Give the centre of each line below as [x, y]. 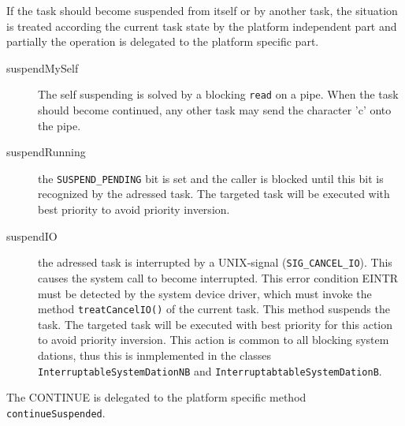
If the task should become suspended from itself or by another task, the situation [202, 10]
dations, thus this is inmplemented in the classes [155, 355]
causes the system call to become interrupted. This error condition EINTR [218, 277]
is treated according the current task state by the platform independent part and [202, 26]
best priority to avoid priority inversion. [134, 209]
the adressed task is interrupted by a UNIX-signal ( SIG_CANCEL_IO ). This [215, 262]
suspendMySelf [43, 67]
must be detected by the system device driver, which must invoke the [205, 293]
